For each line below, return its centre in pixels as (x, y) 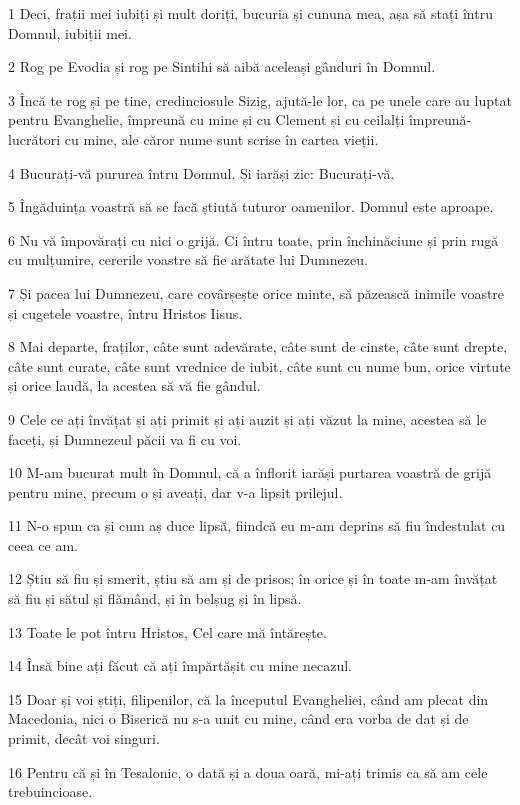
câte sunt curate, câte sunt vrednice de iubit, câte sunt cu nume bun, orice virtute (259, 365)
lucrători (34, 138)
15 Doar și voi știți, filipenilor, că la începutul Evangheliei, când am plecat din (248, 698)
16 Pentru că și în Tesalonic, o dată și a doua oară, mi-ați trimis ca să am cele (248, 771)
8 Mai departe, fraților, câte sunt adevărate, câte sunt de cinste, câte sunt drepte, (258, 346)
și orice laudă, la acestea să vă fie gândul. (134, 385)
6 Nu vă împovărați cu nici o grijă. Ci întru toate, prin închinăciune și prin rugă (253, 239)
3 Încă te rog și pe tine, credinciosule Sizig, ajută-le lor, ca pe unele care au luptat (260, 99)
